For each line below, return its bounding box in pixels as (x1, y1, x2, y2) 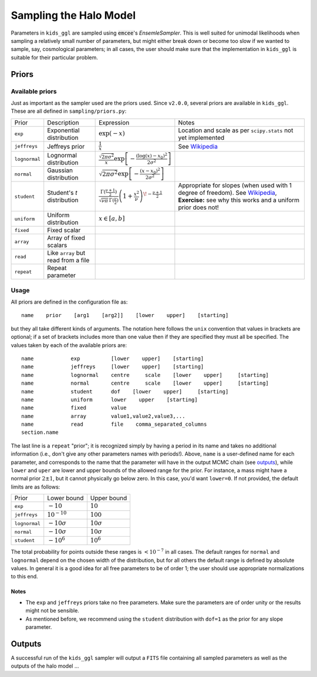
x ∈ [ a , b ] (99, 215, 125, 223)
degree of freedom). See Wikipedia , (178, 188, 277, 197)
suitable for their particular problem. (11, 53, 98, 61)
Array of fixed (47, 234, 85, 242)
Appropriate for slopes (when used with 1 (178, 181, 292, 190)
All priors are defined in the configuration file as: (11, 298, 128, 305)
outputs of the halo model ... (11, 662, 79, 669)
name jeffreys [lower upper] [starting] (21, 363, 204, 370)
